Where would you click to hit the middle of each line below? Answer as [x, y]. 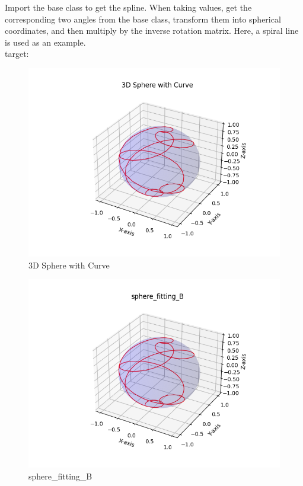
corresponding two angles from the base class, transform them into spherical [143, 19]
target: [17, 54]
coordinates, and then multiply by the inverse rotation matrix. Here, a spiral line [152, 31]
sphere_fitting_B [60, 476]
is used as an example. [45, 42]
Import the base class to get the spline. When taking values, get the [128, 7]
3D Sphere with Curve [69, 265]
